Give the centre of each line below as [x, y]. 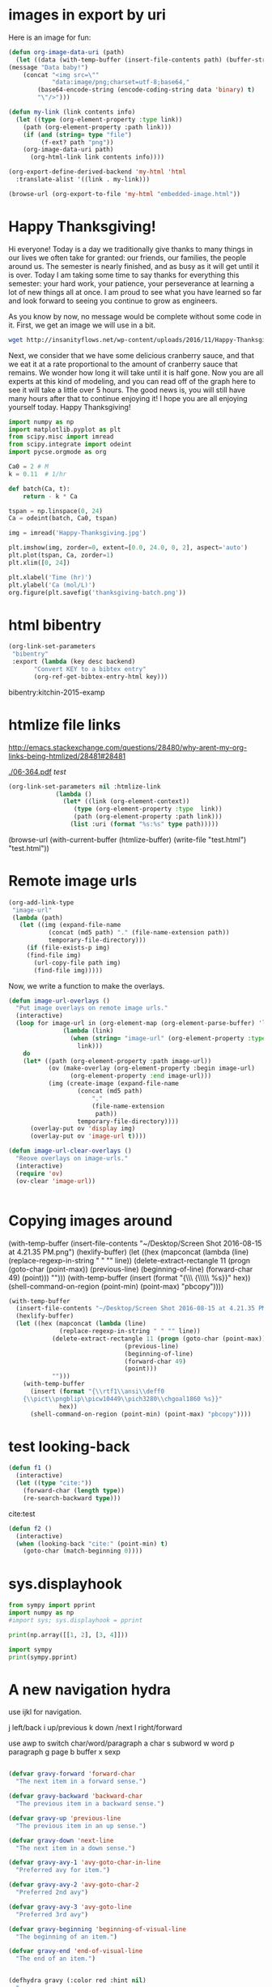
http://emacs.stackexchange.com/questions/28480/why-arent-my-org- [128, 747]
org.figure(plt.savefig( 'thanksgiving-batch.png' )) [97, 592]
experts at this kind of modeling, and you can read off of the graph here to [132, 381]
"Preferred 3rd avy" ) [52, 1914]
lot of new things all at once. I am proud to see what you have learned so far [135, 292]
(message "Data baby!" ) [49, 67]
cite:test [22, 1514]
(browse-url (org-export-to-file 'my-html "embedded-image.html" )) [125, 194]
